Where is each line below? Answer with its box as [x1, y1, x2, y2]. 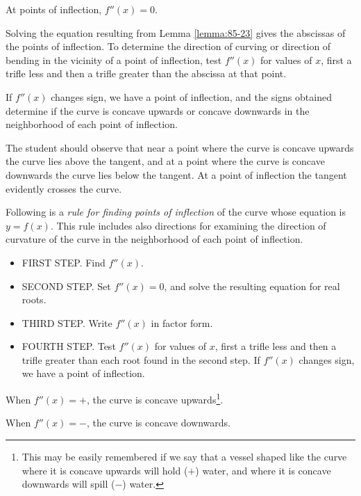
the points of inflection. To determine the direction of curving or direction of [6, 39, 331, 54]
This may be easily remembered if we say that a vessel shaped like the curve [22, 449, 347, 463]
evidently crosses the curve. [6, 181, 122, 195]
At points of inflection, [6, 2, 102, 16]
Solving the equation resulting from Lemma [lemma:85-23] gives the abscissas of [6, 25, 346, 40]
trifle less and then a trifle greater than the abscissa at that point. [6, 66, 287, 81]
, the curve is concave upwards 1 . [86, 390, 224, 406]
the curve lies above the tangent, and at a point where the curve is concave [6, 154, 325, 168]
